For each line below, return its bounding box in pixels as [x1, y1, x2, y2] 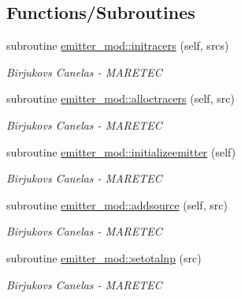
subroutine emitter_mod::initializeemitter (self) [6, 143, 236, 160]
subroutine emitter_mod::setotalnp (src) [6, 249, 202, 266]
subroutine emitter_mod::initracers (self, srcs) [6, 37, 229, 54]
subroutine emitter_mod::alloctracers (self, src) [6, 90, 235, 107]
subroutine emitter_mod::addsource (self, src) [6, 196, 228, 213]
